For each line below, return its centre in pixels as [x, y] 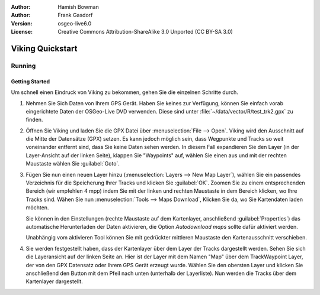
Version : [22, 23]
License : [22, 32]
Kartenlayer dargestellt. [54, 281]
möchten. [37, 208]
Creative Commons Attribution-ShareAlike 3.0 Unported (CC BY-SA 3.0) [145, 32]
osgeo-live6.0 [75, 23]
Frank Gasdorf [75, 15]
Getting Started [31, 81]
